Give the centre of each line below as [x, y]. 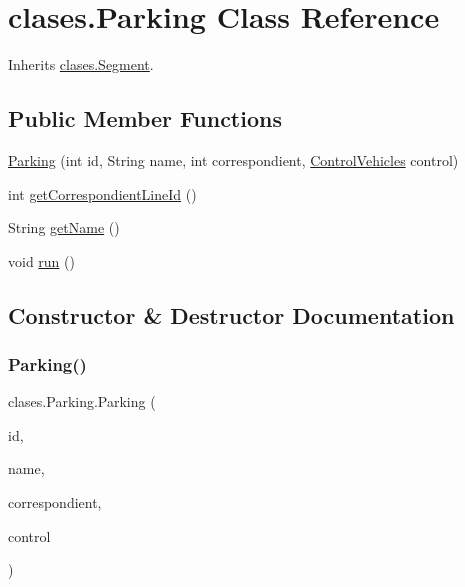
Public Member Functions [145, 118]
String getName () [64, 227]
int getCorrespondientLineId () [102, 193]
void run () [41, 260]
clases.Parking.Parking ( [82, 401]
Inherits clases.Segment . [81, 64]
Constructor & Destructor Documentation [231, 314]
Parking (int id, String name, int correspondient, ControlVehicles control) [233, 159]
